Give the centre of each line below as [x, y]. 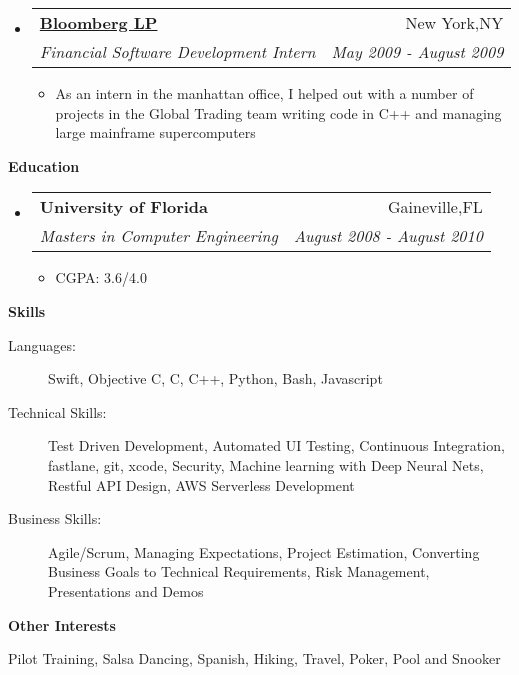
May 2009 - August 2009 [417, 51]
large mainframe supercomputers [155, 132]
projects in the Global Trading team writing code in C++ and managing [278, 112]
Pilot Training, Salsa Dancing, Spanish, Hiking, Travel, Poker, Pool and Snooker [254, 658]
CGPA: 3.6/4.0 [101, 277]
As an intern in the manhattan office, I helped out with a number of [264, 93]
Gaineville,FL [435, 207]
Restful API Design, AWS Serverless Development [201, 484]
